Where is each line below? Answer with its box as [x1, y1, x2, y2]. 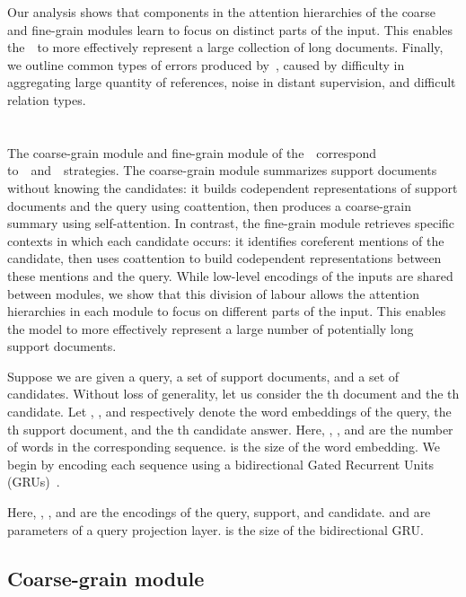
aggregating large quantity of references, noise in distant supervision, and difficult [7, 73, 456, 92]
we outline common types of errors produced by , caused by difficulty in [7, 55, 405, 74]
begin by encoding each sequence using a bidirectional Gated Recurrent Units [7, 454, 435, 473]
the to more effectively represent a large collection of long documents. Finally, [7, 38, 444, 57]
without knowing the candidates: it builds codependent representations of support [7, 178, 458, 197]
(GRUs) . [7, 472, 60, 491]
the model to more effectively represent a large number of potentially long [7, 319, 414, 338]
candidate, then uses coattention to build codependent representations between [7, 249, 442, 268]
